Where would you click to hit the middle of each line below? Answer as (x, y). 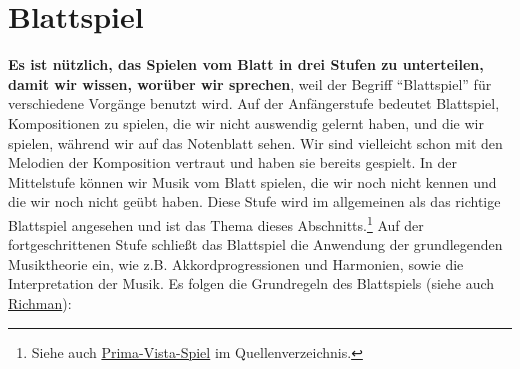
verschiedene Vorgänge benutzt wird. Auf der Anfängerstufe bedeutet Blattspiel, (254, 103)
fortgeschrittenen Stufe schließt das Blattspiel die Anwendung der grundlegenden (255, 244)
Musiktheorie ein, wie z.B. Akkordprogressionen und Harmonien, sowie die (236, 263)
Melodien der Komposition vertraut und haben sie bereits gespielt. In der (232, 162)
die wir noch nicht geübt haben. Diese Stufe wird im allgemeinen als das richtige (254, 201)
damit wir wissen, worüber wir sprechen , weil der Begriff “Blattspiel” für (250, 83)
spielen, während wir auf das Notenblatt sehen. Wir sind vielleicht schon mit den (255, 142)
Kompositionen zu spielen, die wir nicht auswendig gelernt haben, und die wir (246, 122)
